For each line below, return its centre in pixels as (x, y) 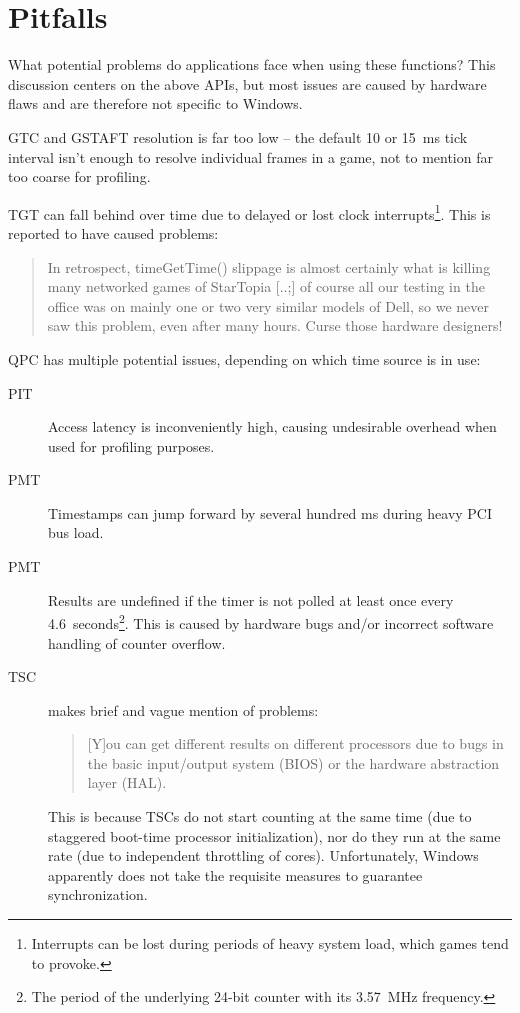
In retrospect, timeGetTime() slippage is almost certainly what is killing (269, 266)
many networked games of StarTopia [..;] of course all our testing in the (266, 286)
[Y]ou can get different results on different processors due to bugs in (295, 743)
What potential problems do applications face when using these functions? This (252, 64)
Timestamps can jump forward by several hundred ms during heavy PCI (270, 512)
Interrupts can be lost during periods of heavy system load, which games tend (270, 943)
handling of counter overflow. (137, 642)
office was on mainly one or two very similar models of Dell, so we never (268, 305)
